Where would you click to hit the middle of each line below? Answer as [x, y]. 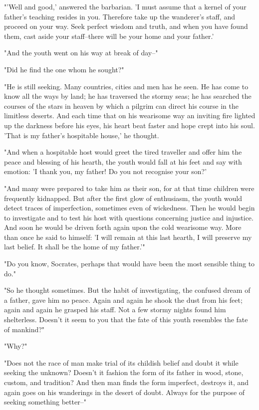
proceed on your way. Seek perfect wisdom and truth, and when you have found [126, 26]
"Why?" [16, 346]
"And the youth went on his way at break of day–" [81, 53]
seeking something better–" [45, 402]
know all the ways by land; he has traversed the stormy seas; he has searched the [128, 96]
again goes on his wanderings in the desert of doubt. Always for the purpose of [125, 392]
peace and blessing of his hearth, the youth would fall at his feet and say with [123, 161]
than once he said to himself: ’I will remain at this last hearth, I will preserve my [128, 237]
